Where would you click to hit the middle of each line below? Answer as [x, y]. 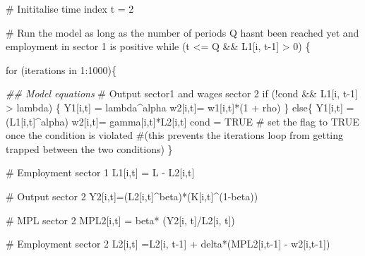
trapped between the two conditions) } [89, 148]
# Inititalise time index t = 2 [70, 8]
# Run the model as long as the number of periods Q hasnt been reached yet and [182, 32]
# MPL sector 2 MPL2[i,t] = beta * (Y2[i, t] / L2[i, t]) [120, 220]
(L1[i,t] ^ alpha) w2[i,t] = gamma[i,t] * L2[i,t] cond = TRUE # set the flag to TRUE [182, 121]
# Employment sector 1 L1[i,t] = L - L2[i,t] [100, 172]
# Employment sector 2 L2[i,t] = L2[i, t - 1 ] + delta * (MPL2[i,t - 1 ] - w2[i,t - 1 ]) [168, 244]
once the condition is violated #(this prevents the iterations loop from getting [174, 135]
